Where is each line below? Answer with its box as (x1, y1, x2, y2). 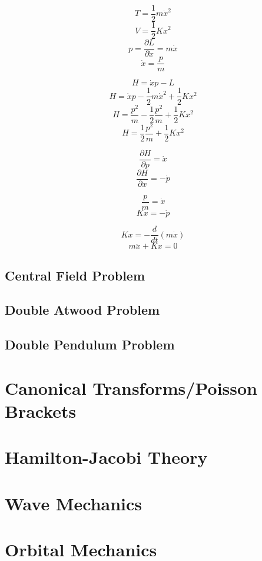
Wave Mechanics (5, 491, 142, 515)
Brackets (5, 399, 77, 423)
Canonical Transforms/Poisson (5, 375, 257, 400)
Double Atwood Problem (5, 301, 160, 319)
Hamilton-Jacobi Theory (5, 445, 208, 469)
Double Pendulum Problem (5, 335, 175, 354)
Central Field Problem (5, 266, 145, 284)
